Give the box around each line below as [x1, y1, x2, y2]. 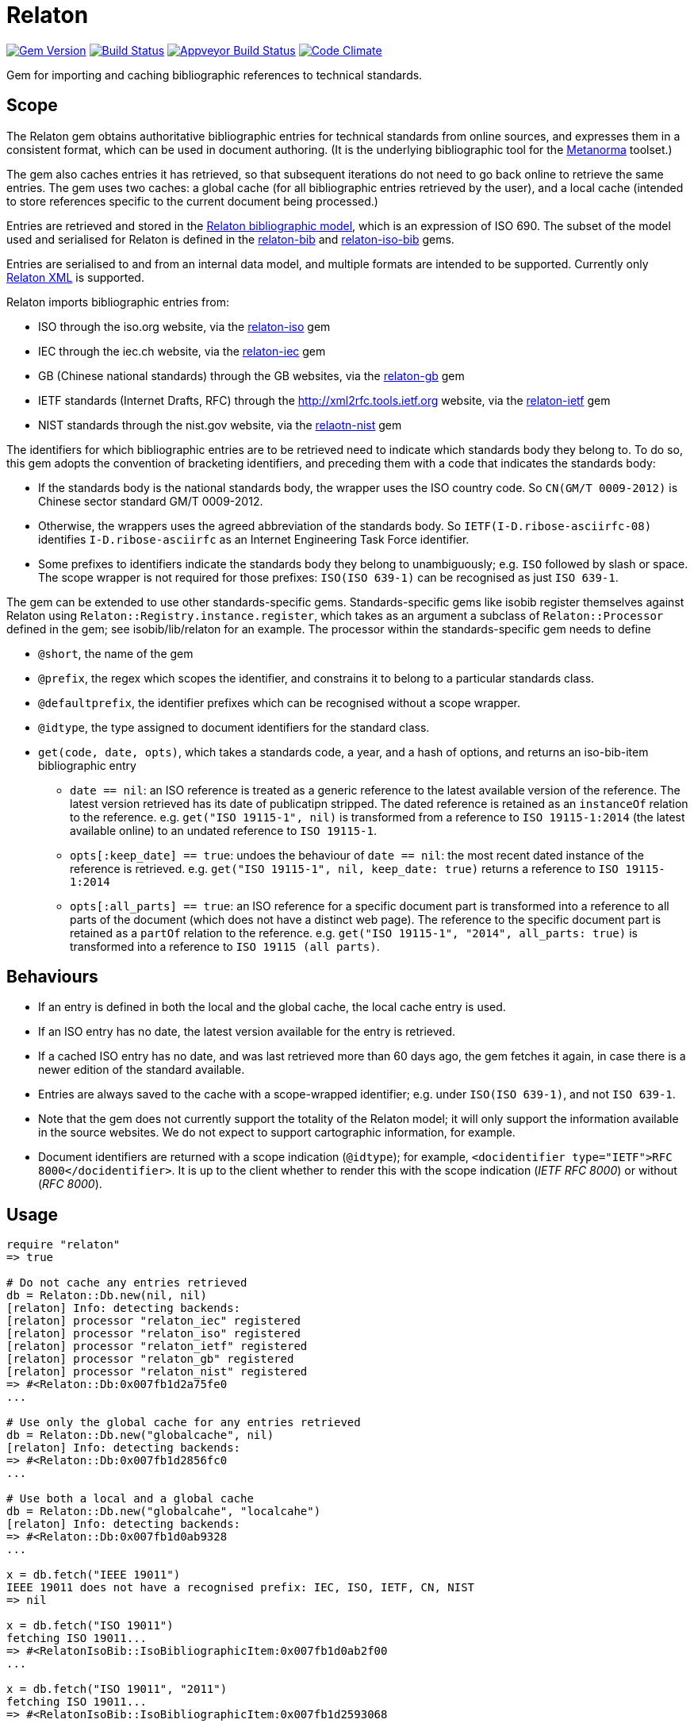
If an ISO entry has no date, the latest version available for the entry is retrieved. [38, 1025, 456, 1039]
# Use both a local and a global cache [6, 1492, 254, 1506]
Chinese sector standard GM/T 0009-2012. [38, 494, 263, 508]
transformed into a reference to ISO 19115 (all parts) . [70, 939, 380, 953]
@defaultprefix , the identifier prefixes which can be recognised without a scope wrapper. [38, 695, 521, 710]
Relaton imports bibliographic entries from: [6, 294, 229, 309]
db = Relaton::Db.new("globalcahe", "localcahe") [6, 1505, 321, 1518]
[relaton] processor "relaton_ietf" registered [6, 1340, 308, 1353]
